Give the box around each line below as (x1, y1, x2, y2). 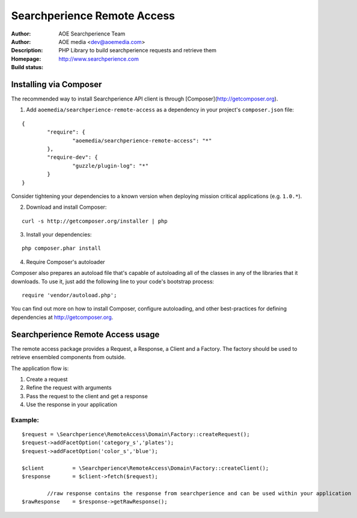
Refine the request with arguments (26, 384, 112, 391)
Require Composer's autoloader (26, 258, 105, 265)
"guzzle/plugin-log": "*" (72, 162, 149, 169)
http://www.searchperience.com (58, 55, 139, 63)
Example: (11, 416, 39, 424)
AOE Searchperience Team (58, 30, 126, 37)
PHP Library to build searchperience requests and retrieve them (58, 47, 216, 54)
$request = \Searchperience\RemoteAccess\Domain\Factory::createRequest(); (22, 431, 250, 438)
